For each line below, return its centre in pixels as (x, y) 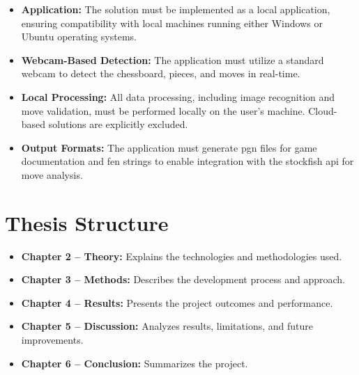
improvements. (52, 340)
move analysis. (52, 174)
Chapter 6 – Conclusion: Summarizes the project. (135, 363)
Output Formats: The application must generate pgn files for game (169, 147)
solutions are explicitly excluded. (118, 124)
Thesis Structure (87, 222)
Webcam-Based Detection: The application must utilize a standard (173, 59)
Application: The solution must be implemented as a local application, (176, 9)
